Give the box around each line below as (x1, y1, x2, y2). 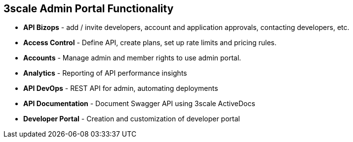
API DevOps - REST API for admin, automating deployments (23, 84, 218, 93)
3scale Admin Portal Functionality (3, 2, 174, 15)
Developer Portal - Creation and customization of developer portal (23, 114, 240, 123)
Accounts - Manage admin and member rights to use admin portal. (23, 54, 241, 62)
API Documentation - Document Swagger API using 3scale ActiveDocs (23, 99, 255, 108)
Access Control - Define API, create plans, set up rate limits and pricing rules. (23, 38, 276, 47)
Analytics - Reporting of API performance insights (23, 69, 187, 78)
